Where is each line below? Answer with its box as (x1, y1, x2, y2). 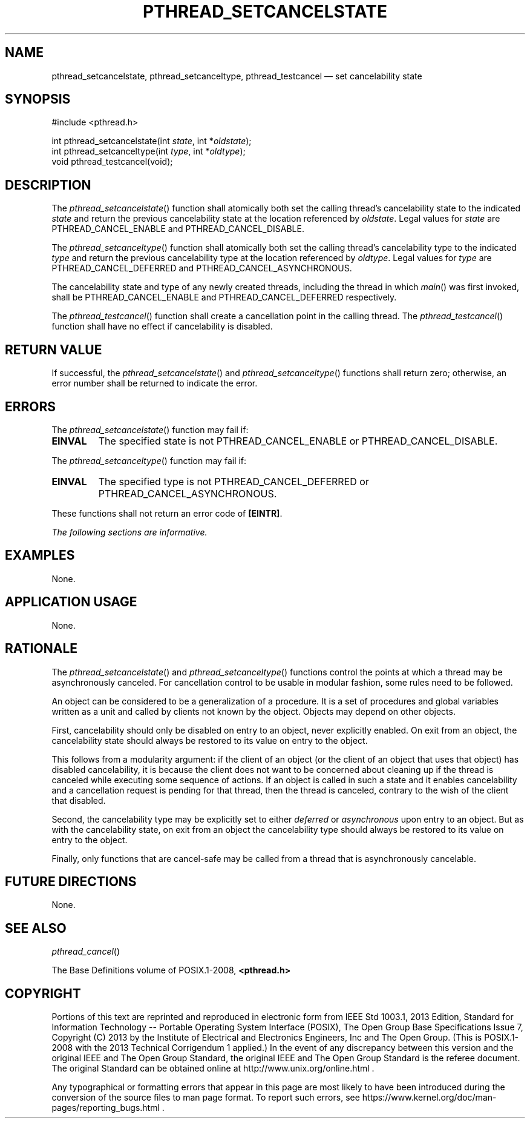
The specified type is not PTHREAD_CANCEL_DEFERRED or (98, 475, 369, 488)
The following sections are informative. (51, 526, 208, 537)
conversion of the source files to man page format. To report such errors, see (51, 1092, 360, 1103)
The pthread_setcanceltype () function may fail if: (51, 455, 247, 466)
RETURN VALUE (5, 342, 102, 357)
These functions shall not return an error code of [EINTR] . (51, 508, 283, 518)
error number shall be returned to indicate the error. (51, 378, 258, 389)
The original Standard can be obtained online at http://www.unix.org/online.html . (51, 1063, 375, 1074)
